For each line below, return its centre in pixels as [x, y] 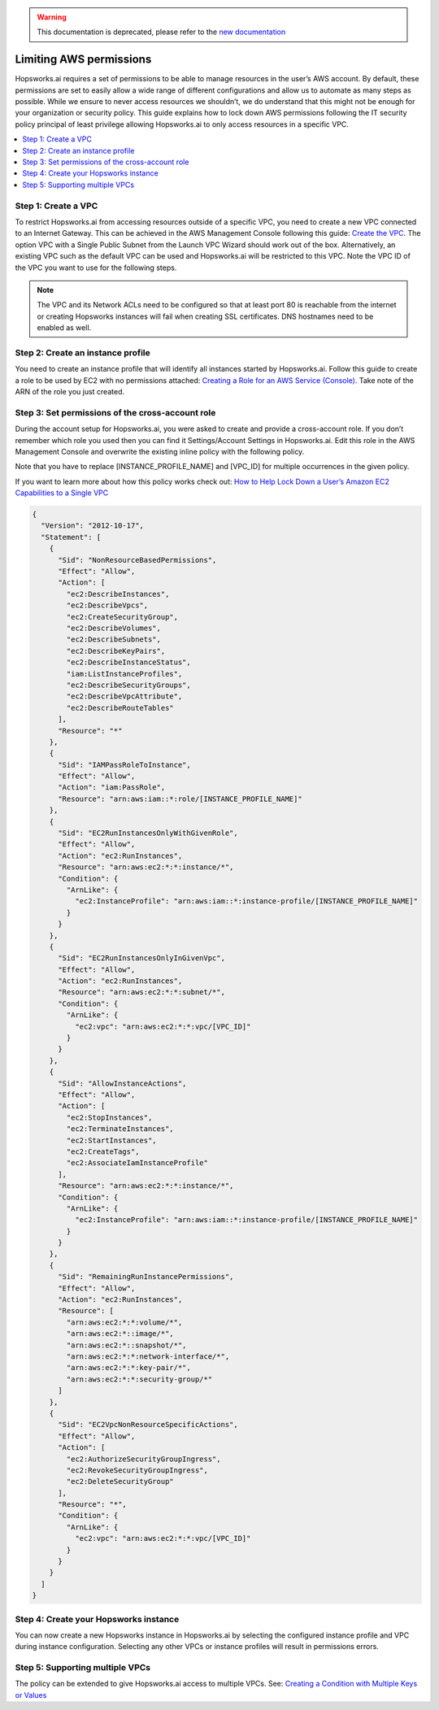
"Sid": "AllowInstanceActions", [122, 1083]
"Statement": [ [71, 537]
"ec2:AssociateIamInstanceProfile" [137, 1163]
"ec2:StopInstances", [109, 1117]
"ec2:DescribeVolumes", [114, 628]
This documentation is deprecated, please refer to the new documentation [161, 32]
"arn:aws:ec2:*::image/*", [120, 1334]
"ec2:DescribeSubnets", [114, 640]
